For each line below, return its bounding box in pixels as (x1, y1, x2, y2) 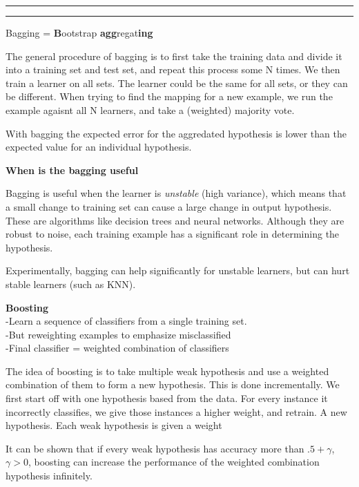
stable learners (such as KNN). (6, 276, 136, 291)
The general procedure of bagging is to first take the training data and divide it (6, 48, 342, 63)
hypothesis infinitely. (6, 468, 93, 483)
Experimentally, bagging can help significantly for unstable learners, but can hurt (6, 263, 350, 278)
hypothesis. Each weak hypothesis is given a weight (6, 418, 222, 432)
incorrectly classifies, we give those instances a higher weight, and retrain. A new (6, 404, 347, 419)
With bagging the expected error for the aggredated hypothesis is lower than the (6, 126, 347, 140)
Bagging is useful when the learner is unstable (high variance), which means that (6, 186, 347, 200)
